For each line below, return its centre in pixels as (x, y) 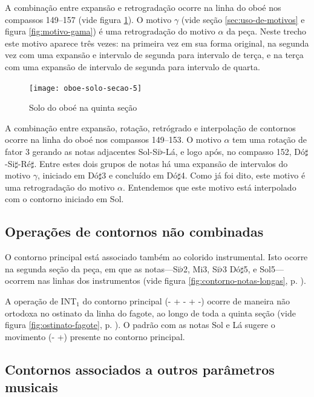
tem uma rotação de (270, 139)
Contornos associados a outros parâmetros (140, 369)
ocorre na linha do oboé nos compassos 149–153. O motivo (113, 139)
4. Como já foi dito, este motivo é (243, 175)
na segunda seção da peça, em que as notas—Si (93, 268)
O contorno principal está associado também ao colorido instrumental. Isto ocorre (156, 257)
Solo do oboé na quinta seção (83, 107)
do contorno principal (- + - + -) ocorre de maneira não (186, 300)
